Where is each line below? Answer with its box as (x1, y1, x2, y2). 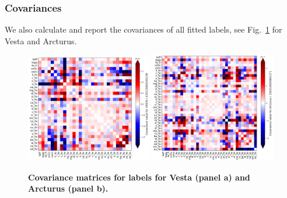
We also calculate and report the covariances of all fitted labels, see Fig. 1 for (5, 23, 282, 36)
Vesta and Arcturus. (5, 34, 77, 47)
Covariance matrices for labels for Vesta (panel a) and (28, 171, 250, 183)
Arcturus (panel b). (28, 182, 108, 195)
